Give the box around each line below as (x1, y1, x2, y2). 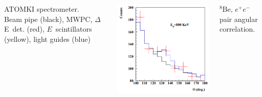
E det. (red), (4, 23, 45, 34)
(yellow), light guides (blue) (4, 33, 91, 44)
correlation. (219, 23, 255, 34)
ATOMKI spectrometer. (4, 4, 79, 14)
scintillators (55, 23, 92, 34)
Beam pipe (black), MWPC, (4, 13, 93, 24)
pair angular (219, 13, 258, 24)
